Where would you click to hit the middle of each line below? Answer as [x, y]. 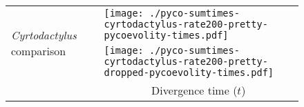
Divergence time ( [194, 90]
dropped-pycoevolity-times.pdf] [189, 72]
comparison [39, 51]
